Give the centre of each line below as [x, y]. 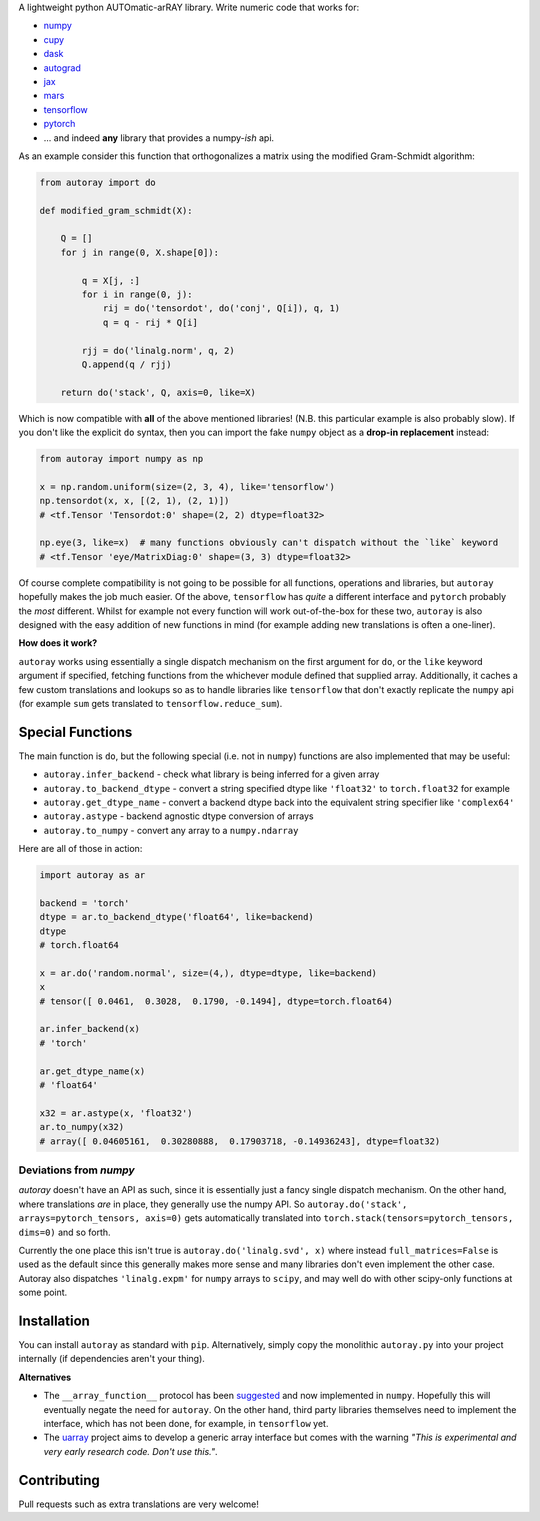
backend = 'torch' [84, 903]
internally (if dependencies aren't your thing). [111, 1359]
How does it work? [58, 643]
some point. [43, 1292]
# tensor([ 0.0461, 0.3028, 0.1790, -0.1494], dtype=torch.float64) [216, 1001]
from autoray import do [98, 182]
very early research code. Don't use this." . [131, 1451]
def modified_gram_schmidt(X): [116, 210]
